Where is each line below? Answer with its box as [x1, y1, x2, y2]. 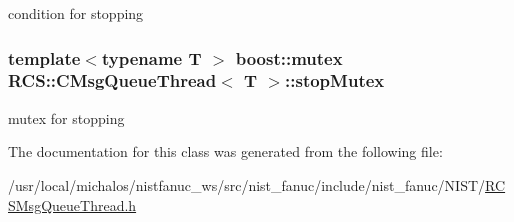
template [8, 45, 81, 70]
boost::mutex [235, 45, 343, 70]
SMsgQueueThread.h [8, 194, 137, 215]
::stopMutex [285, 68, 385, 93]
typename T [101, 45, 202, 70]
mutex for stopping [8, 107, 125, 128]
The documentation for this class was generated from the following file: [8, 141, 443, 162]
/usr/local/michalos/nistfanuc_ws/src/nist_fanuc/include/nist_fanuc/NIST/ [8, 174, 486, 195]
